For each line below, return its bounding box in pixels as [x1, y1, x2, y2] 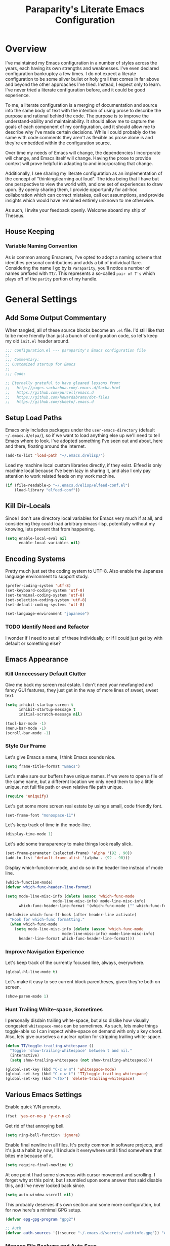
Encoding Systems [5, 554, 66, 563]
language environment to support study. [5, 573, 89, 580]
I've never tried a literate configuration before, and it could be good [5, 86, 146, 92]
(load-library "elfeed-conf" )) [14, 487, 80, 492]
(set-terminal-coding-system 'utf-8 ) [5, 593, 85, 598]
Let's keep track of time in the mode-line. [5, 822, 92, 828]
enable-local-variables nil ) [18, 540, 80, 546]
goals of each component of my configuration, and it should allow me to [5, 123, 155, 130]
